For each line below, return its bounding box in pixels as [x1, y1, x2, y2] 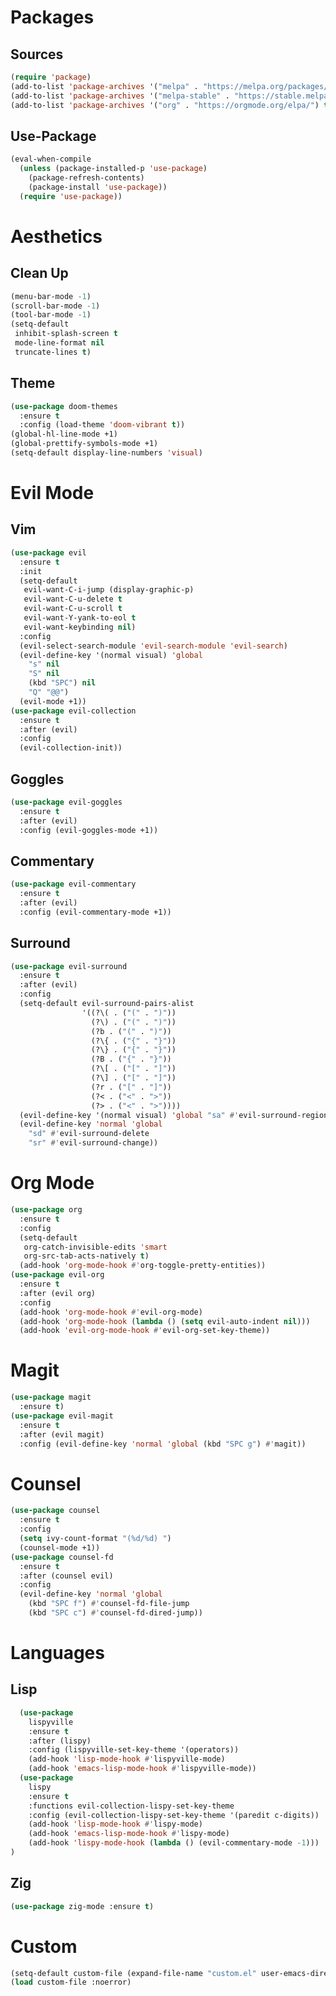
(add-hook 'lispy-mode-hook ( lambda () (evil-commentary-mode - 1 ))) [28, 1838, 320, 1848]
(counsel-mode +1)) [19, 1542, 101, 1553]
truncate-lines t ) [14, 347, 92, 357]
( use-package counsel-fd [10, 1552, 114, 1562]
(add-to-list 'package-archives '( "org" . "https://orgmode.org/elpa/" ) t [10, 100, 329, 110]
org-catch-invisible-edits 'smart [23, 1242, 168, 1252]
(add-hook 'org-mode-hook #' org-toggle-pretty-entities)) [19, 1261, 267, 1271]
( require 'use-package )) [19, 191, 123, 201]
